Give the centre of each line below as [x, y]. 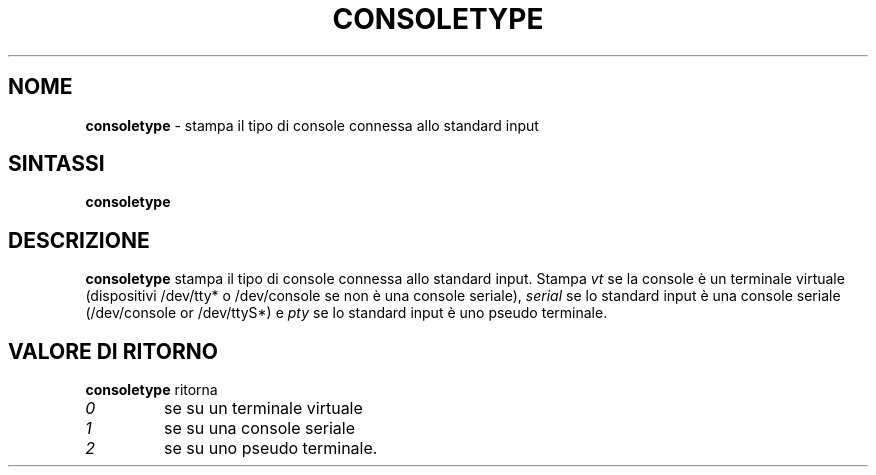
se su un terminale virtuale [263, 408]
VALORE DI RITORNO [113, 351]
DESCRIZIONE [79, 240]
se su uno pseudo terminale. [270, 448]
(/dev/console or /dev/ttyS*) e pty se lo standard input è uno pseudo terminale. [346, 313]
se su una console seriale [259, 428]
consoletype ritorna [151, 390]
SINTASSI [56, 164]
